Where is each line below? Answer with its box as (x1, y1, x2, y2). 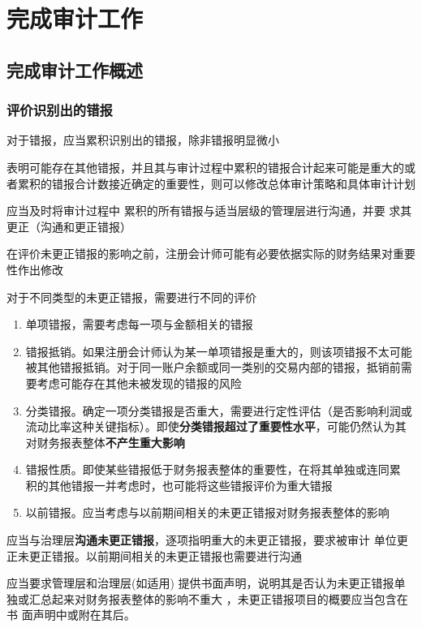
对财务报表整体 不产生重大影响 (25, 433, 185, 450)
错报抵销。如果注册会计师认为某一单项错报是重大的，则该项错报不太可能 (25, 342, 412, 359)
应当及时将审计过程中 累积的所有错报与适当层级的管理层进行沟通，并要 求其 (6, 202, 412, 219)
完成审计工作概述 (6, 57, 143, 82)
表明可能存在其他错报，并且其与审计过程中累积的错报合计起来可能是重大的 (6, 158, 404, 175)
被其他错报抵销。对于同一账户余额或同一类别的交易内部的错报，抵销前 (25, 359, 401, 376)
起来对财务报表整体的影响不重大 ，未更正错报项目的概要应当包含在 (51, 590, 408, 607)
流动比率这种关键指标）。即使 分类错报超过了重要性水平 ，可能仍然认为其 (25, 418, 407, 435)
